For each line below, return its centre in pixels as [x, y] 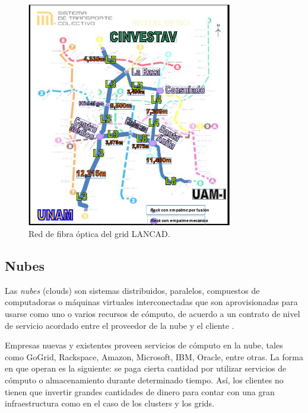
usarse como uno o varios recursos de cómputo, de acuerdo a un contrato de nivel [153, 313]
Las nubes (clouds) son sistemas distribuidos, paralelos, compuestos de [132, 290]
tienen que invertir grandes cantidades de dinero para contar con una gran [140, 391]
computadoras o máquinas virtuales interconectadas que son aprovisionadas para [151, 302]
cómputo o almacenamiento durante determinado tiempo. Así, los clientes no [144, 380]
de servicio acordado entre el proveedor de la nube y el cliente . [120, 325]
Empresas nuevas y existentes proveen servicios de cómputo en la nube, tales [144, 345]
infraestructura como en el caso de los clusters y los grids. [110, 403]
